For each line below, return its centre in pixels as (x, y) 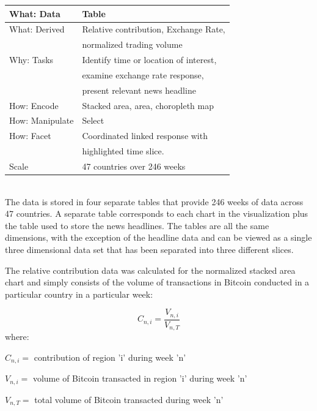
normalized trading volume (132, 44)
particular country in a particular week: (79, 294)
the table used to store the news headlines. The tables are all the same (137, 225)
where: (17, 337)
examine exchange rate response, (143, 74)
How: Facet (30, 136)
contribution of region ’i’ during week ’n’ (110, 357)
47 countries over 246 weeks (134, 166)
